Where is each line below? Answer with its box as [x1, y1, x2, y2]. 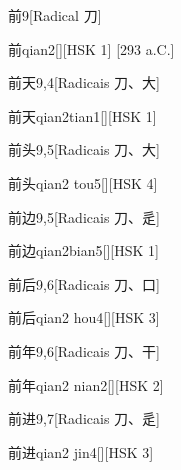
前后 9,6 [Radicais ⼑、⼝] [8, 273, 160, 294]
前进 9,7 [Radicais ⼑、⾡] [8, 408, 160, 429]
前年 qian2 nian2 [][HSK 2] [8, 374, 164, 395]
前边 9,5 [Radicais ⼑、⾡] [8, 206, 160, 227]
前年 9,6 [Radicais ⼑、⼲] [8, 340, 160, 361]
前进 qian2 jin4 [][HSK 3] [8, 441, 154, 462]
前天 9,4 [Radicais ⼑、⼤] [8, 72, 160, 93]
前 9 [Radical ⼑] [8, 5, 102, 25]
